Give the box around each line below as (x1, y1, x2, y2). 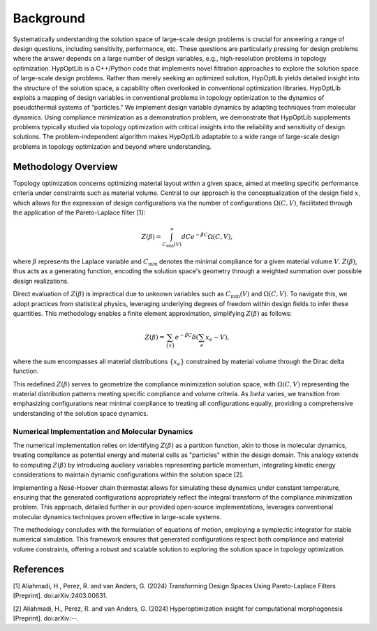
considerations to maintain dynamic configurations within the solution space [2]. (13, 470, 244, 479)
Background (13, 10, 85, 26)
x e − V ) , (205, 333, 230, 342)
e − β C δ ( (175, 332, 199, 342)
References (13, 563, 64, 575)
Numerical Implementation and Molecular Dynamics (13, 426, 193, 436)
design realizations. (13, 277, 69, 285)
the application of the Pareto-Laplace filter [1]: (13, 208, 146, 217)
